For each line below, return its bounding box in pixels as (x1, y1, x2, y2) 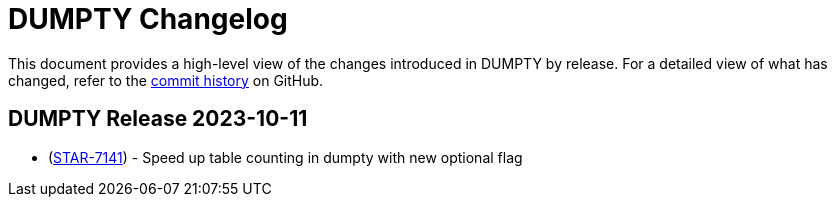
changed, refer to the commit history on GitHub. (8, 71, 324, 89)
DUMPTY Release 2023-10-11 (8, 106, 308, 132)
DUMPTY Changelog (8, 2, 288, 36)
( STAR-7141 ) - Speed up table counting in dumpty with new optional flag (48, 148, 523, 166)
